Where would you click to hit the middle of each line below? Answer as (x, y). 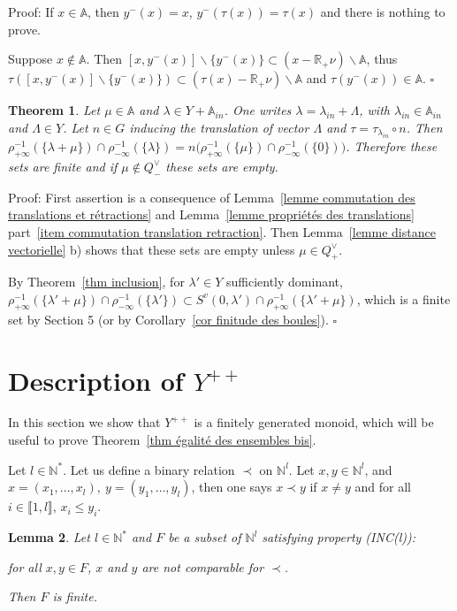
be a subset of (205, 537)
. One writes (258, 110)
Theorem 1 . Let (54, 110)
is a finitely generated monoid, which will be (314, 422)
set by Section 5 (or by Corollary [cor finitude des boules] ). (168, 319)
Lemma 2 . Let (49, 537)
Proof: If (31, 11)
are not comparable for (203, 566)
